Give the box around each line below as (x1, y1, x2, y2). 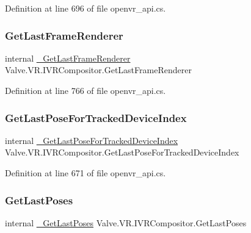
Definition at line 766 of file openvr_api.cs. (5, 84, 166, 96)
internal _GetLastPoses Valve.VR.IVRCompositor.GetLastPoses (5, 216, 247, 229)
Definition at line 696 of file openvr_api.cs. (5, 2, 166, 14)
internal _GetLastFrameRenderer (5, 51, 131, 64)
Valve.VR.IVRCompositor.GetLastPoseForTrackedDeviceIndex (5, 146, 239, 159)
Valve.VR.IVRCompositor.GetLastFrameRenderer (5, 63, 192, 76)
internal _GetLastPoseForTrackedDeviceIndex (5, 134, 178, 146)
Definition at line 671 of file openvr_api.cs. (5, 167, 166, 179)
